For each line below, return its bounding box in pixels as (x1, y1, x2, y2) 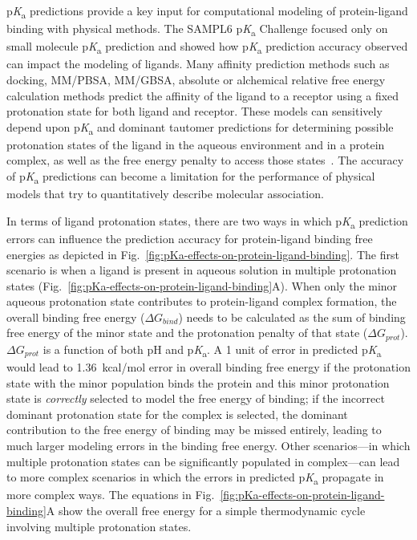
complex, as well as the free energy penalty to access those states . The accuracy (6, 152, 404, 168)
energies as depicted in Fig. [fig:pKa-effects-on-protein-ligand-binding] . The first (6, 246, 399, 262)
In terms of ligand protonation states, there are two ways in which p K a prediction (6, 212, 408, 231)
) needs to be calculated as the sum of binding (178, 308, 406, 325)
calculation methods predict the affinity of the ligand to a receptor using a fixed (6, 87, 399, 104)
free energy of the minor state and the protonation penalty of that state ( (6, 324, 368, 341)
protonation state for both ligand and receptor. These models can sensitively (6, 103, 383, 120)
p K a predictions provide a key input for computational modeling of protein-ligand (6, 2, 408, 21)
